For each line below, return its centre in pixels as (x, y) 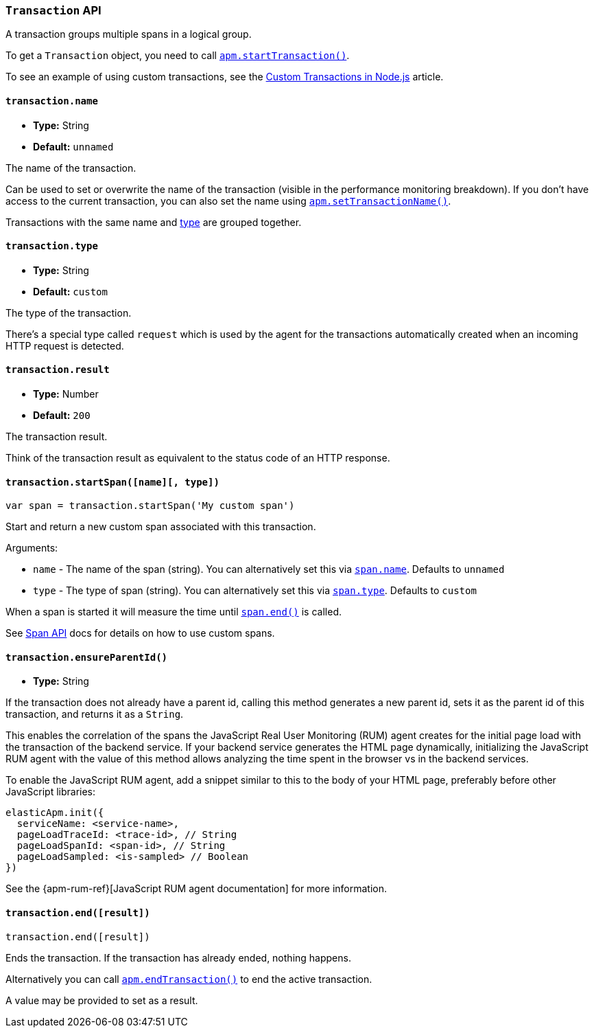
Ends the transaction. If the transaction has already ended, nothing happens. (178, 957)
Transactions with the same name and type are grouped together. (154, 222)
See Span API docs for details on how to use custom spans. (140, 633)
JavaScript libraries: (51, 792)
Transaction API (54, 10)
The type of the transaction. (69, 313)
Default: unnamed (73, 146)
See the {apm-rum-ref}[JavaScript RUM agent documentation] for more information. (197, 889)
